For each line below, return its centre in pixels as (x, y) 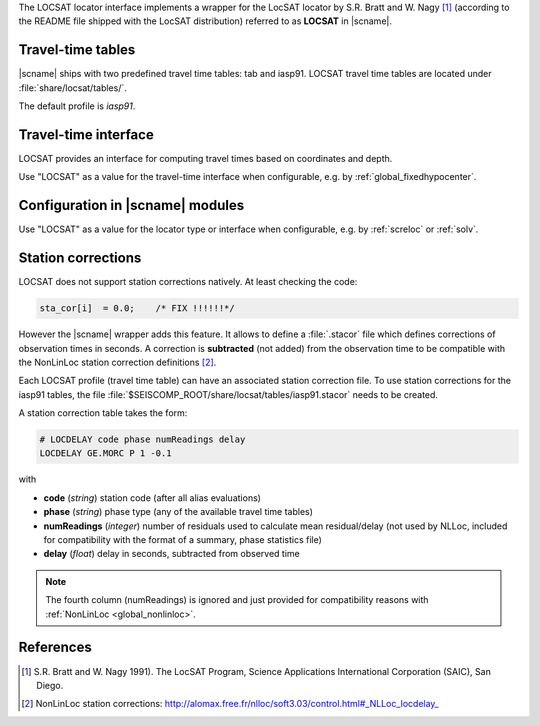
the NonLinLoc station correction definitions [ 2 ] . (117, 362)
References (55, 647)
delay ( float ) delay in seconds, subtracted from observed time (171, 554)
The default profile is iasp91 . (77, 106)
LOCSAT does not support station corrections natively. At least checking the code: (188, 282)
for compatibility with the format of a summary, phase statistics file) (182, 540)
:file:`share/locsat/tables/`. (72, 87)
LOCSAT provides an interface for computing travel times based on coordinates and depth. (205, 158)
